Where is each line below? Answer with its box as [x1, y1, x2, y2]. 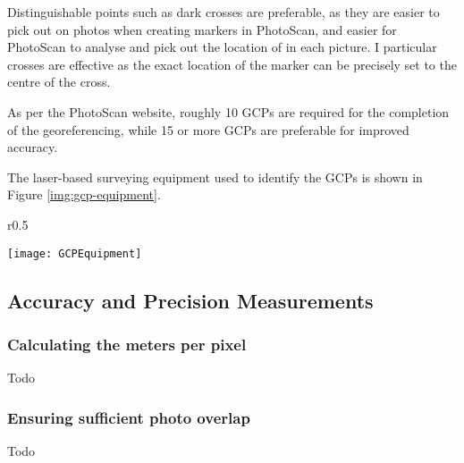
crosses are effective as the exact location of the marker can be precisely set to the [7, 55, 457, 73]
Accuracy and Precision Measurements [7, 286, 374, 314]
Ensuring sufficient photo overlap [7, 406, 250, 428]
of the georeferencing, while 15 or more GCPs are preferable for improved [7, 120, 409, 139]
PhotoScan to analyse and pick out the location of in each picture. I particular [7, 38, 437, 56]
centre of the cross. [7, 72, 111, 91]
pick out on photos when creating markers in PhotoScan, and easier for [7, 20, 397, 38]
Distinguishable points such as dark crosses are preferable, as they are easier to [7, 3, 440, 21]
